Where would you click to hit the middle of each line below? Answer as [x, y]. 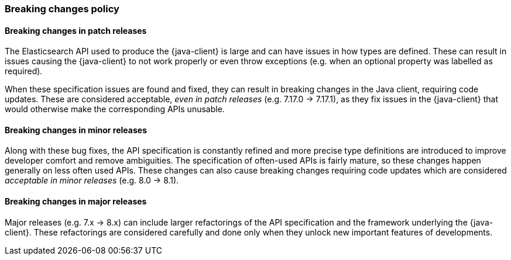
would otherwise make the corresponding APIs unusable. [115, 109]
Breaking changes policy [62, 9]
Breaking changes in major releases [76, 202]
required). [24, 71]
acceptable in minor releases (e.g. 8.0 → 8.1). [92, 181]
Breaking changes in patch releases [76, 30]
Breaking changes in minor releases [76, 130]
